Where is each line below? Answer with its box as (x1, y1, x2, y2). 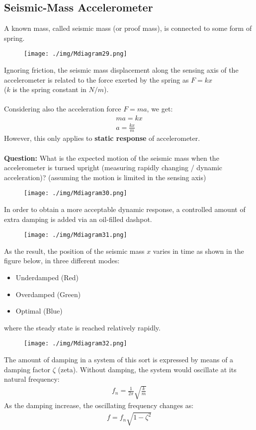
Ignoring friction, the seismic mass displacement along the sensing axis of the (4, 65, 239, 75)
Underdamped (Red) (15, 272, 79, 283)
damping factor (4, 364, 51, 374)
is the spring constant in (12, 84, 86, 95)
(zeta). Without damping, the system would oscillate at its (58, 364, 237, 374)
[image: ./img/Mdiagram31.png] (24, 231, 127, 239)
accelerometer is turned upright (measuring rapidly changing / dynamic (4, 162, 223, 173)
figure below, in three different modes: (4, 255, 120, 266)
